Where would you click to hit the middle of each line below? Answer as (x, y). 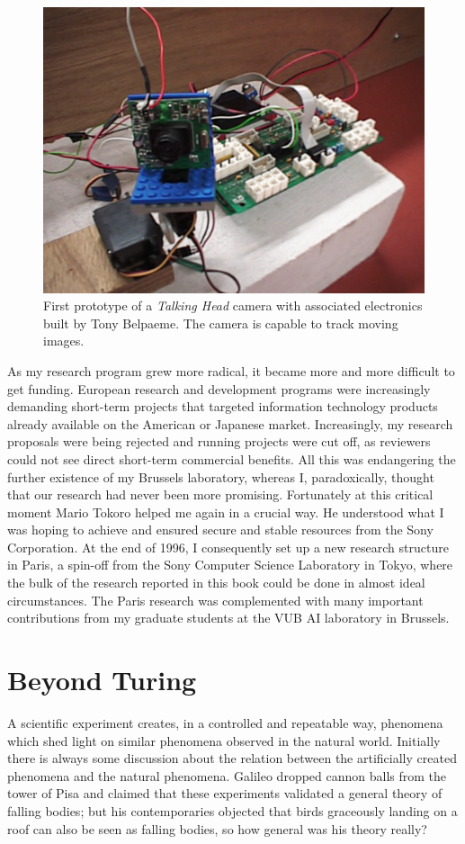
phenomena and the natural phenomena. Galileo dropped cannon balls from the (227, 775)
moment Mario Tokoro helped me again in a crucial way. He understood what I (226, 512)
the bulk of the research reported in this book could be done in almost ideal (216, 583)
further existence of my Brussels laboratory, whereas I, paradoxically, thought (221, 476)
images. (64, 341)
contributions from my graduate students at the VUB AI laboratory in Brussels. (228, 618)
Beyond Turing (102, 680)
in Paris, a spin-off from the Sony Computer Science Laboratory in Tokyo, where (230, 565)
